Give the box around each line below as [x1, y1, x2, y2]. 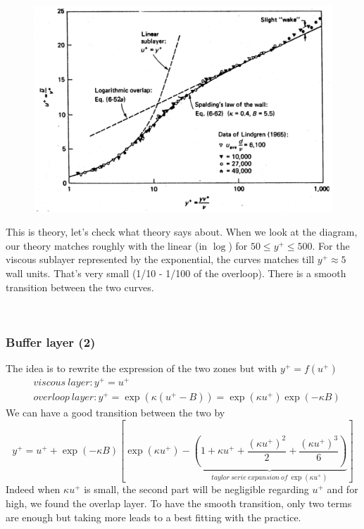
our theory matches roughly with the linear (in [6, 238, 208, 253]
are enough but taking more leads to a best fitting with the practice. [6, 509, 301, 524]
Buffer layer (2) [6, 333, 96, 350]
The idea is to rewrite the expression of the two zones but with [6, 360, 277, 375]
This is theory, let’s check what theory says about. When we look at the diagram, [6, 224, 358, 239]
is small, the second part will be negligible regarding [84, 482, 309, 497]
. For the [312, 238, 350, 253]
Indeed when [6, 482, 61, 497]
